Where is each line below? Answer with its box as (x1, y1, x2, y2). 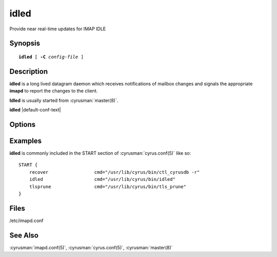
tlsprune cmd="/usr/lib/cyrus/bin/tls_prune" (29, 183, 187, 190)
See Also (9, 231, 38, 240)
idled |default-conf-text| (9, 107, 61, 113)
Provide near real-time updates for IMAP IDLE (9, 26, 106, 32)
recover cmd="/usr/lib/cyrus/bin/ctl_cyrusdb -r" (29, 169, 200, 175)
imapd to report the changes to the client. (9, 88, 98, 94)
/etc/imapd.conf (9, 217, 44, 224)
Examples (9, 136, 42, 145)
